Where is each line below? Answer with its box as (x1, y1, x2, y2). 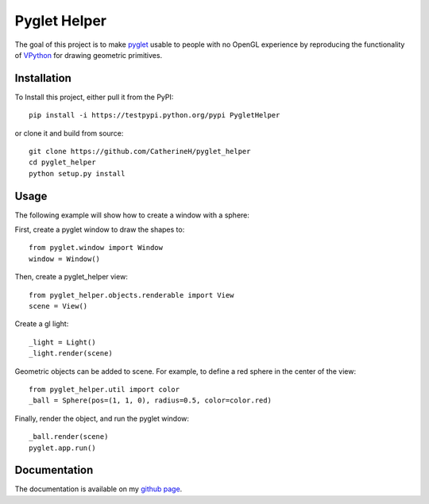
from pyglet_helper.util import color (29, 385, 180, 394)
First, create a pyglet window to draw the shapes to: (14, 225, 185, 234)
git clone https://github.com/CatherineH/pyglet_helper (29, 147, 251, 156)
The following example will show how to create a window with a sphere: (14, 210, 250, 220)
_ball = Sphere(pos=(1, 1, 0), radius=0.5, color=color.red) (29, 396, 272, 405)
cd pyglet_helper (29, 158, 96, 167)
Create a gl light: (14, 319, 69, 329)
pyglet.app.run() (29, 443, 96, 452)
